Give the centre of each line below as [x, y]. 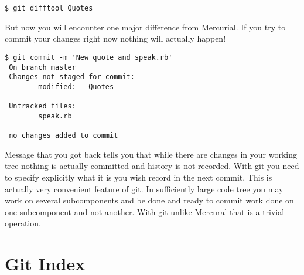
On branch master [42, 67]
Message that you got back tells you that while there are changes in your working [151, 154]
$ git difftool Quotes [49, 8]
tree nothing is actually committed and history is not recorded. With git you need [152, 166]
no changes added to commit [64, 136]
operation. [23, 223]
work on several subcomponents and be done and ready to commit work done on [149, 200]
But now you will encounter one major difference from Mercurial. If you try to [145, 27]
